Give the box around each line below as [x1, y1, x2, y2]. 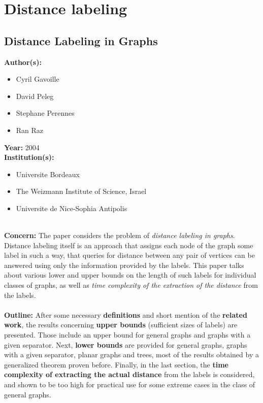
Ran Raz [16, 124, 44, 135]
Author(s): [4, 56, 42, 67]
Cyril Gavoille [16, 74, 59, 84]
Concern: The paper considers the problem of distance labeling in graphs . [4, 230, 235, 241]
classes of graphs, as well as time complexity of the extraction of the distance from [4, 280, 258, 290]
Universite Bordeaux [16, 169, 80, 179]
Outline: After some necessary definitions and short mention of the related [4, 309, 247, 320]
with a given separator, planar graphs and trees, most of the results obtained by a [4, 349, 259, 360]
